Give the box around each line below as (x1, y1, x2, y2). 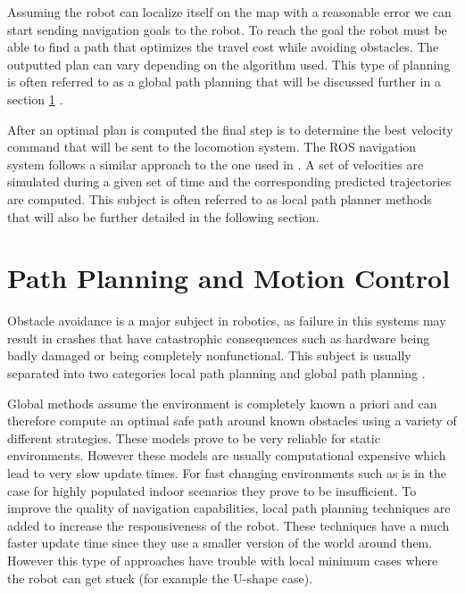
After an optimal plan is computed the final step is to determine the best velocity (7, 120, 453, 138)
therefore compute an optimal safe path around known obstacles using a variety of (7, 411, 457, 430)
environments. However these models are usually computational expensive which (7, 446, 446, 465)
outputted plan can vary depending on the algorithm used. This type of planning (7, 54, 451, 73)
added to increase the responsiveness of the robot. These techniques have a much (7, 516, 450, 534)
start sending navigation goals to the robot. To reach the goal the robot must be (7, 20, 447, 38)
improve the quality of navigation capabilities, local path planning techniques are (7, 499, 451, 517)
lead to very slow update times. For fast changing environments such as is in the (7, 464, 446, 482)
